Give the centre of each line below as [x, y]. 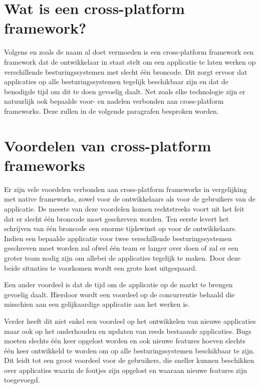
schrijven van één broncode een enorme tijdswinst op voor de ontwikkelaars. [120, 228]
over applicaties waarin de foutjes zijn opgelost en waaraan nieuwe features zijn [125, 370]
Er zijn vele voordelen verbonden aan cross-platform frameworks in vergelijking [125, 189]
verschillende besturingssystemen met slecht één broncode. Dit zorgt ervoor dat [126, 71]
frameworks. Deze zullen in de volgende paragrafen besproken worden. [111, 111]
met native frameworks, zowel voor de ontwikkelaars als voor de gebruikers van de [130, 199]
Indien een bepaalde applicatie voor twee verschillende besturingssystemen [118, 238]
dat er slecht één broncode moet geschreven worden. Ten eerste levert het [116, 218]
